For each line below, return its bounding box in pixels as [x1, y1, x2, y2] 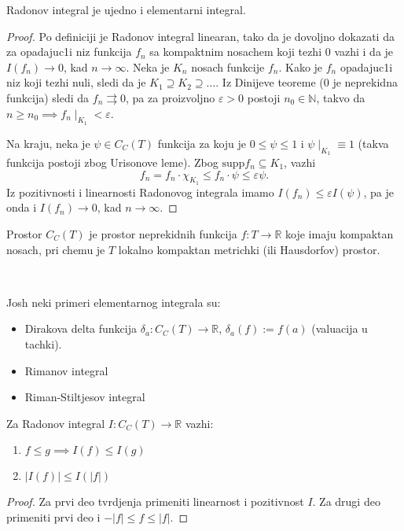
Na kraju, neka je [6, 135, 90, 151]
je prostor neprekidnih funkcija [89, 225, 237, 242]
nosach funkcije [191, 58, 265, 75]
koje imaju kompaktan [285, 225, 394, 242]
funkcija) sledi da [6, 89, 90, 105]
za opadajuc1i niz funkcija [6, 43, 132, 60]
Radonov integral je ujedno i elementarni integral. [6, 2, 246, 17]
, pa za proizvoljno [126, 89, 215, 105]
